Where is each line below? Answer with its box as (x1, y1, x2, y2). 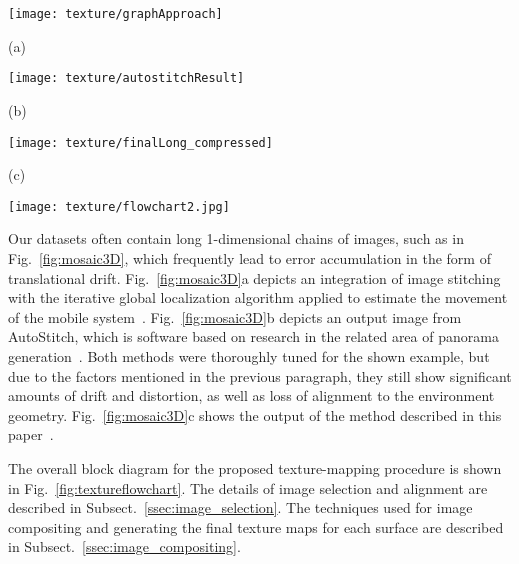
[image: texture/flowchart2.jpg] (8, 199, 230, 214)
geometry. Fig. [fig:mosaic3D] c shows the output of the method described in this (8, 404, 502, 425)
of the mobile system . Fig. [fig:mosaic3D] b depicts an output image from (8, 306, 462, 327)
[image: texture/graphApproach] (8, 7, 223, 21)
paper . (8, 424, 54, 445)
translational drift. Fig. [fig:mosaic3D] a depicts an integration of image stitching (8, 267, 501, 288)
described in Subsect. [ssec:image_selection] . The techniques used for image (8, 497, 473, 518)
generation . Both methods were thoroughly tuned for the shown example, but (8, 345, 490, 366)
